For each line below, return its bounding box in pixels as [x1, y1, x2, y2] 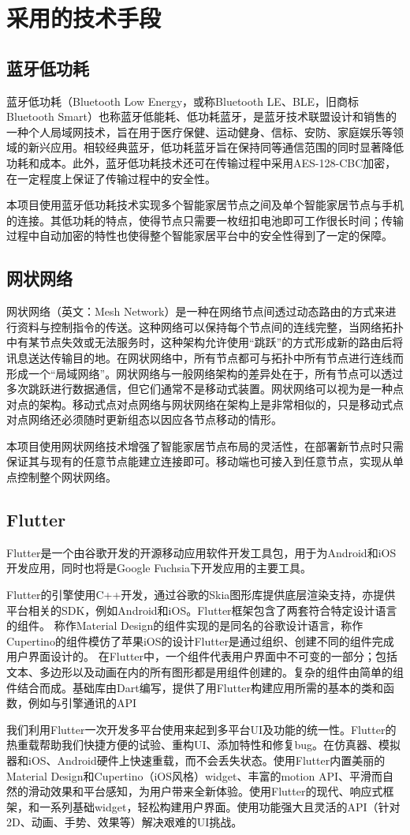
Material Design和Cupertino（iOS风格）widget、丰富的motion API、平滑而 [6, 767, 382, 784]
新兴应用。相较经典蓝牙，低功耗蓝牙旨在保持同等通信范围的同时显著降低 [28, 139, 404, 155]
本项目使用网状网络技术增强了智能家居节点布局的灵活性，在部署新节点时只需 [6, 437, 404, 454]
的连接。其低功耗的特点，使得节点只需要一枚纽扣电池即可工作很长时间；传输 [6, 212, 404, 228]
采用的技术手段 [6, 2, 162, 34]
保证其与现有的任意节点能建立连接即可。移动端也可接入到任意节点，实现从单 [6, 453, 404, 470]
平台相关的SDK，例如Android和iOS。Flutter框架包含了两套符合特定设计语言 [6, 601, 397, 618]
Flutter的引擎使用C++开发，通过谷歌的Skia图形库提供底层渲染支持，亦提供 [6, 586, 396, 603]
